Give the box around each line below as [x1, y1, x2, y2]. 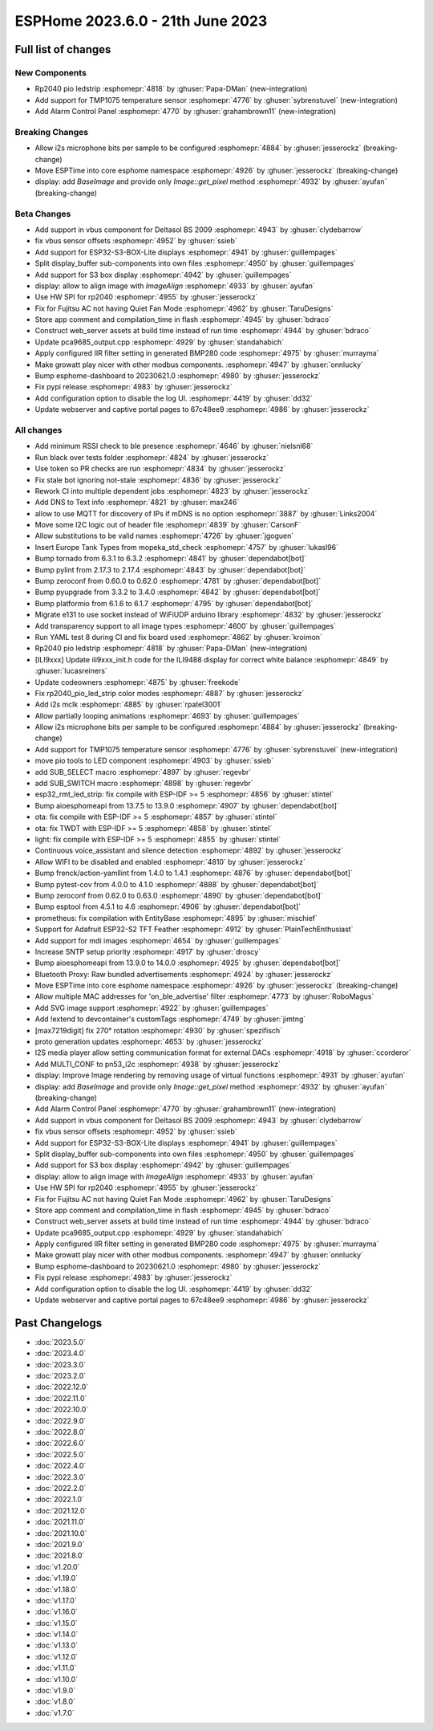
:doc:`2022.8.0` [34, 1428, 87, 1437]
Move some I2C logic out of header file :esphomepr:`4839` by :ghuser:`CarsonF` [34, 520, 301, 530]
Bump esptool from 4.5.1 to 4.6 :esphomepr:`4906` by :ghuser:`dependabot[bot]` [34, 902, 301, 911]
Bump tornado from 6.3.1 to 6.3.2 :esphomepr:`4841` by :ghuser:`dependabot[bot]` [34, 554, 307, 564]
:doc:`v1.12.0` [34, 1652, 79, 1661]
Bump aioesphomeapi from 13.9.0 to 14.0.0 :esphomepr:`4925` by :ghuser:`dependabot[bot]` [34, 958, 341, 967]
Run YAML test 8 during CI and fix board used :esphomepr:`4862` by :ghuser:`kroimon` [34, 632, 322, 641]
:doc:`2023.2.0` [34, 1371, 87, 1381]
